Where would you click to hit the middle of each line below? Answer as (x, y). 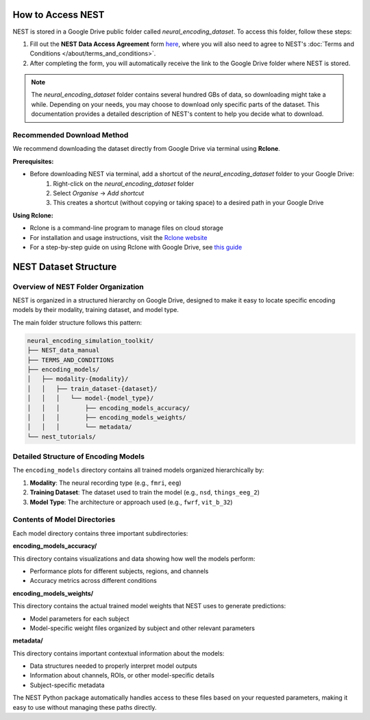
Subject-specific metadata (67, 685)
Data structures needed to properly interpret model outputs (114, 666)
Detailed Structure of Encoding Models (79, 457)
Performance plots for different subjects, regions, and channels (119, 571)
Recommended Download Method (71, 135)
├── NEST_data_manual (63, 350)
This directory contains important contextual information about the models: (119, 653)
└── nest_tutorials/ (61, 436)
